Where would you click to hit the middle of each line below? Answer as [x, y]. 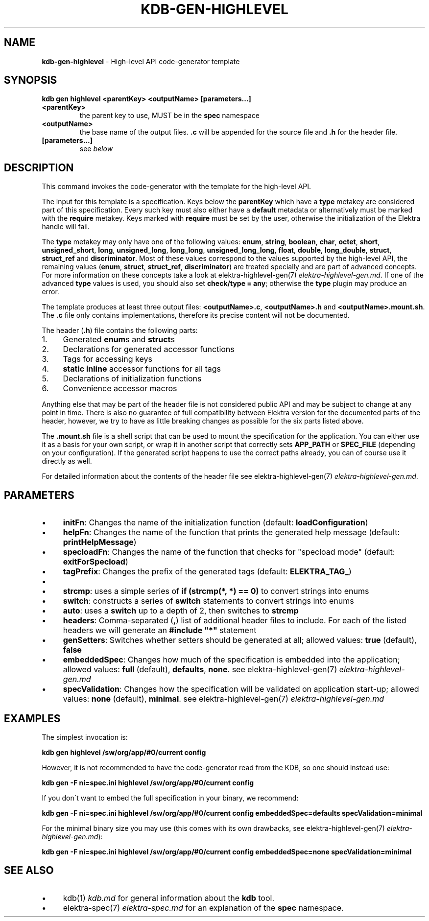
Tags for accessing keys [107, 359]
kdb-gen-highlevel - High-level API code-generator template [141, 61]
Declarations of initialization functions [132, 379]
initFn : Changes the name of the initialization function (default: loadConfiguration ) [215, 523]
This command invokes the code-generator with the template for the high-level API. [177, 187]
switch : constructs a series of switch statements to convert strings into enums [208, 601]
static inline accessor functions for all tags [142, 369]
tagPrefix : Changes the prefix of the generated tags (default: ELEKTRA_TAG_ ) [207, 572]
